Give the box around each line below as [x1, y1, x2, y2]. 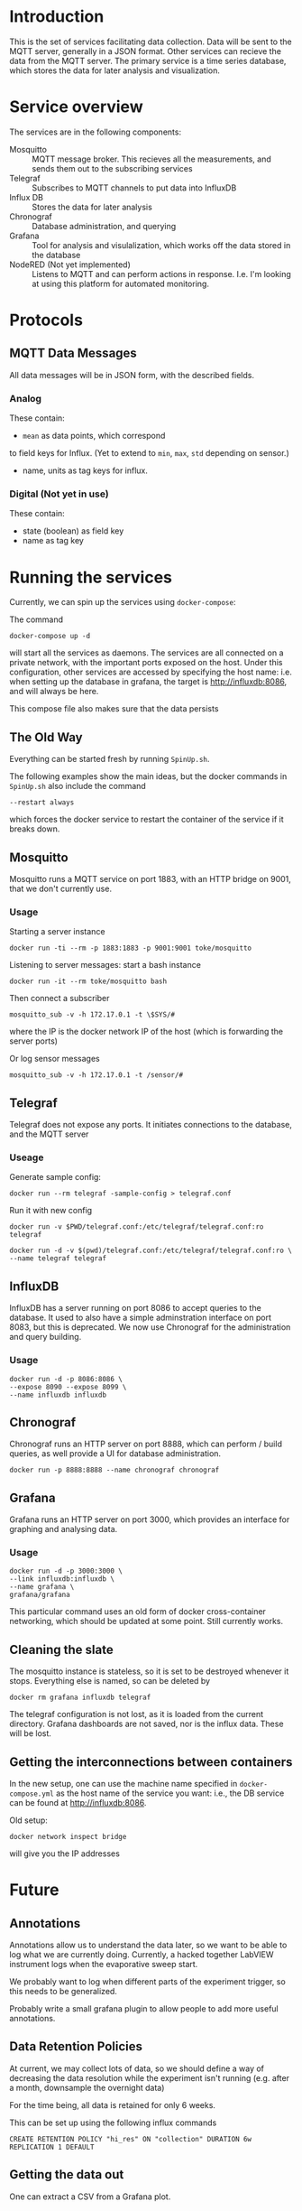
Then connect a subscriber [9, 993, 110, 1004]
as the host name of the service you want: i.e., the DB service [55, 1788, 285, 1798]
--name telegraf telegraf [9, 1254, 106, 1263]
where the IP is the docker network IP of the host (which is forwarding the [9, 1027, 284, 1037]
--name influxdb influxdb [9, 1390, 106, 1399]
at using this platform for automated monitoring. [32, 278, 210, 289]
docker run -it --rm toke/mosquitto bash [9, 977, 168, 986]
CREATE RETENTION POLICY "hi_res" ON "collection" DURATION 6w [9, 2134, 252, 2143]
